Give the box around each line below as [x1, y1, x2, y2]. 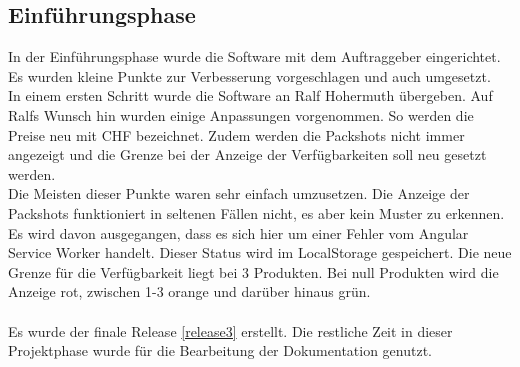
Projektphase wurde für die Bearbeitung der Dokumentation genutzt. [8, 340, 433, 361]
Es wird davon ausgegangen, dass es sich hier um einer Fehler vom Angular [8, 222, 469, 243]
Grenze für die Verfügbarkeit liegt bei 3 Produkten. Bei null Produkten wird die [8, 261, 499, 282]
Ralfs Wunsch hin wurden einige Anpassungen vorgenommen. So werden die [8, 104, 474, 125]
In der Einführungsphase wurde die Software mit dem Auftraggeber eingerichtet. [8, 46, 501, 67]
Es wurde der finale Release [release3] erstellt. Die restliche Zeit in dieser [8, 320, 453, 341]
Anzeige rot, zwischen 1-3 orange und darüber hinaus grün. [8, 281, 371, 302]
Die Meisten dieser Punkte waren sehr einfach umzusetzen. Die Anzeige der [8, 183, 470, 204]
